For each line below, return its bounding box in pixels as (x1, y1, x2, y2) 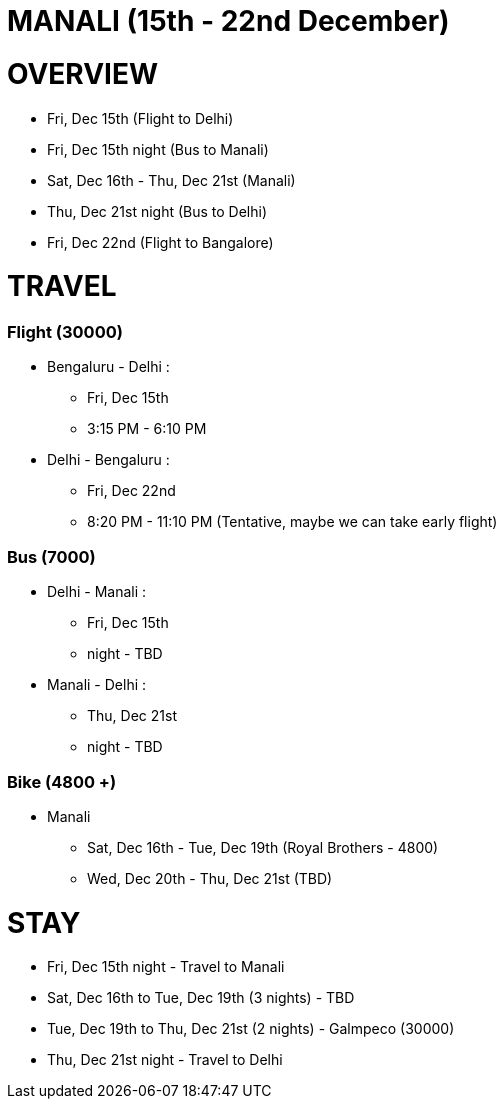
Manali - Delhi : (47, 676, 147, 694)
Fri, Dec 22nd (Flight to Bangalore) (47, 233, 274, 251)
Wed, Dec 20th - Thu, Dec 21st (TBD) (87, 869, 333, 887)
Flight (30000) (7, 322, 123, 342)
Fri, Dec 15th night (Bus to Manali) (47, 140, 269, 158)
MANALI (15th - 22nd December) (7, 4, 450, 38)
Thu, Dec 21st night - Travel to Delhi (47, 1051, 283, 1069)
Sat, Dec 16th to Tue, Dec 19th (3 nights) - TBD (47, 989, 355, 1007)
